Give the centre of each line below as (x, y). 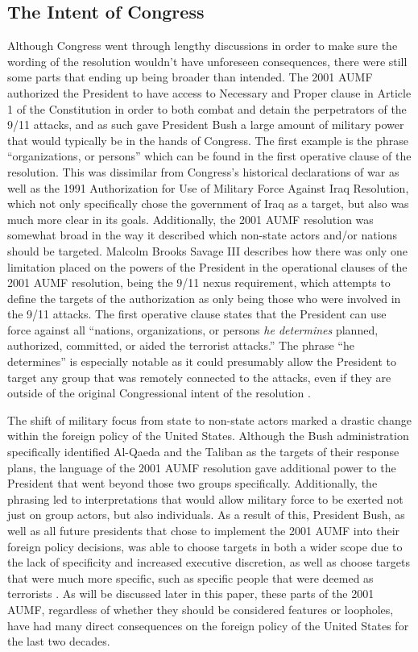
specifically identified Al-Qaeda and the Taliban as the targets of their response (203, 452)
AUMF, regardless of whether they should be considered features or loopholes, (201, 609)
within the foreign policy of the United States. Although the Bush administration (208, 436)
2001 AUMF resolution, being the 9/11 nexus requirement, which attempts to (199, 282)
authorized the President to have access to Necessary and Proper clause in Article (209, 92)
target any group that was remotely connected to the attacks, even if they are (199, 377)
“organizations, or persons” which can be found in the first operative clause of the (209, 156)
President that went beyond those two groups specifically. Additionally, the (192, 483)
